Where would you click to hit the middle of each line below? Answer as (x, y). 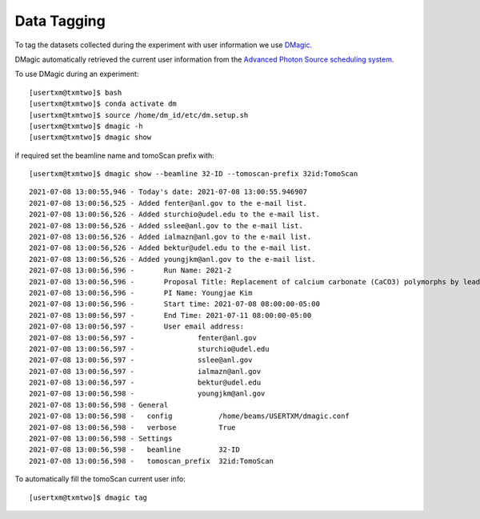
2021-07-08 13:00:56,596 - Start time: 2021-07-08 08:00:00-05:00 (174, 304)
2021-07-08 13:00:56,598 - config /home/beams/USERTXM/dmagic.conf (189, 416)
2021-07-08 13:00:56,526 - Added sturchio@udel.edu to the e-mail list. (174, 215)
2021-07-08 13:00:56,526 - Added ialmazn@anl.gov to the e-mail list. (170, 237)
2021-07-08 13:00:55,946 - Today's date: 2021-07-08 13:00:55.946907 (168, 192)
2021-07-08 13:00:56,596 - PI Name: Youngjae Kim (141, 293)
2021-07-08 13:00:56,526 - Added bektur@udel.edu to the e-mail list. (170, 248)
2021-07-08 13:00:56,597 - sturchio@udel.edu (149, 349)
